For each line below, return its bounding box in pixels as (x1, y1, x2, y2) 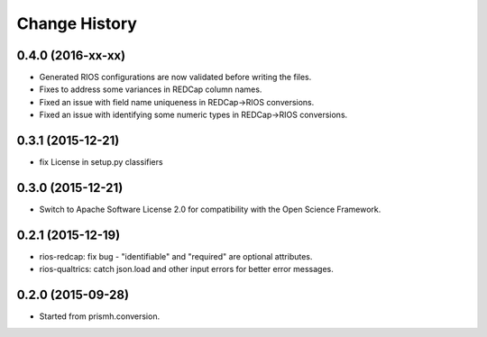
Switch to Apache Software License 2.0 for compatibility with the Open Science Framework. (39, 204, 381, 215)
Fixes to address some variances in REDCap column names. (39, 84, 262, 95)
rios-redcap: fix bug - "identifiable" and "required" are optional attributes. (39, 250, 313, 261)
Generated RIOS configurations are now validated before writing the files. (39, 72, 312, 83)
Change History (16, 14, 137, 33)
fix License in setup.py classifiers (39, 157, 163, 168)
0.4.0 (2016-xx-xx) (16, 48, 126, 63)
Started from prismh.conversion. (39, 311, 161, 322)
